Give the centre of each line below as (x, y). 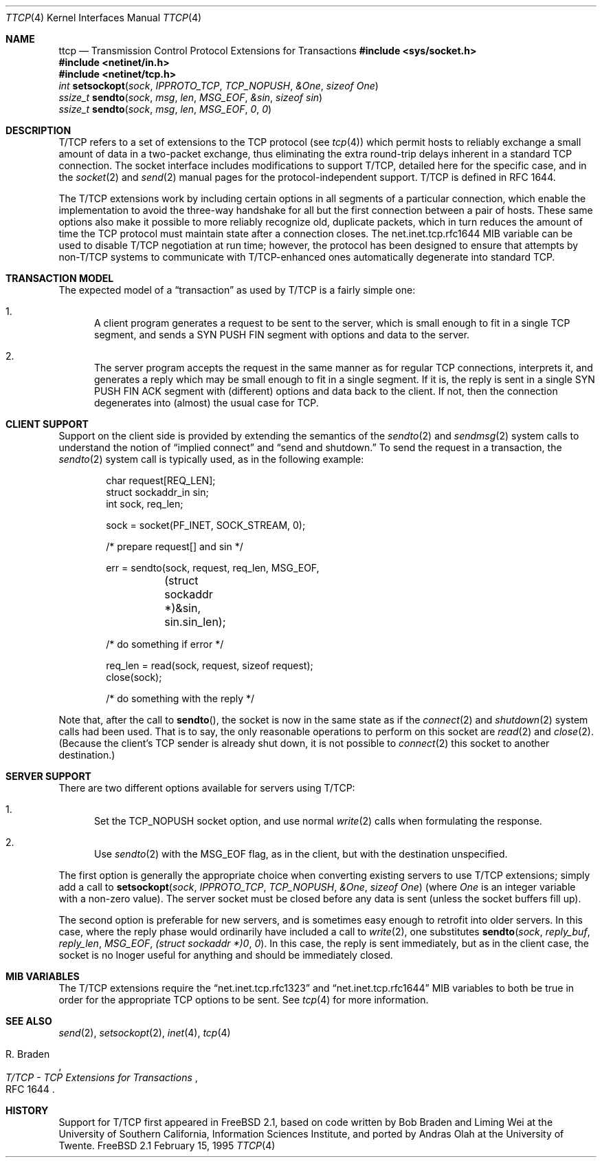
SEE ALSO (29, 1021)
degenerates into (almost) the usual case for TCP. (207, 403)
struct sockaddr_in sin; (157, 492)
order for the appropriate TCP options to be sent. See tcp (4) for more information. (244, 1000)
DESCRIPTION (38, 130)
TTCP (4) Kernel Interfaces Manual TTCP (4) (104, 18)
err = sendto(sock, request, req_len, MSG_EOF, (213, 568)
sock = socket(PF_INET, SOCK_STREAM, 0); (206, 525)
